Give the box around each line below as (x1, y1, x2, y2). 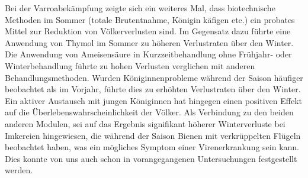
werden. (5, 164, 33, 176)
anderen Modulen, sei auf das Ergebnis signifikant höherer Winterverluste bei (5, 117, 285, 130)
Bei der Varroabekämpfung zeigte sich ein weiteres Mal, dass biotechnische (5, 2, 275, 14)
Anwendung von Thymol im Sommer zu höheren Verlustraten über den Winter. (5, 36, 294, 48)
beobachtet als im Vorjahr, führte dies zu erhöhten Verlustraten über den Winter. (5, 83, 301, 95)
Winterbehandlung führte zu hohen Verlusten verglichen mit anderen (5, 59, 255, 72)
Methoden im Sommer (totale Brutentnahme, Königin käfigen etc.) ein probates (5, 13, 295, 25)
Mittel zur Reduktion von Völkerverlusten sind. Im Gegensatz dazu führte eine (5, 25, 291, 37)
